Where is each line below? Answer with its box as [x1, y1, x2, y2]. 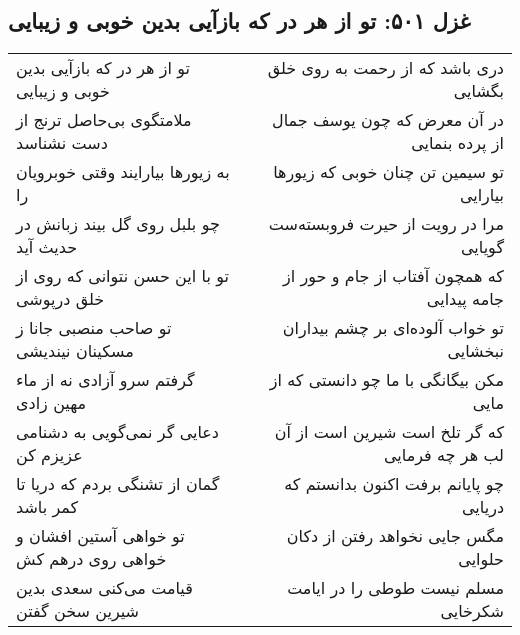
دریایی [462, 495, 504, 519]
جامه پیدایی [426, 287, 504, 311]
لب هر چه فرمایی [383, 443, 504, 467]
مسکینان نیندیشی [16, 339, 134, 363]
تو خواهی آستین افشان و [16, 524, 185, 548]
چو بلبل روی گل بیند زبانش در [16, 212, 220, 236]
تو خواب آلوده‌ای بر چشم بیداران [282, 316, 504, 340]
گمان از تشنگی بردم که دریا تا [16, 472, 220, 496]
